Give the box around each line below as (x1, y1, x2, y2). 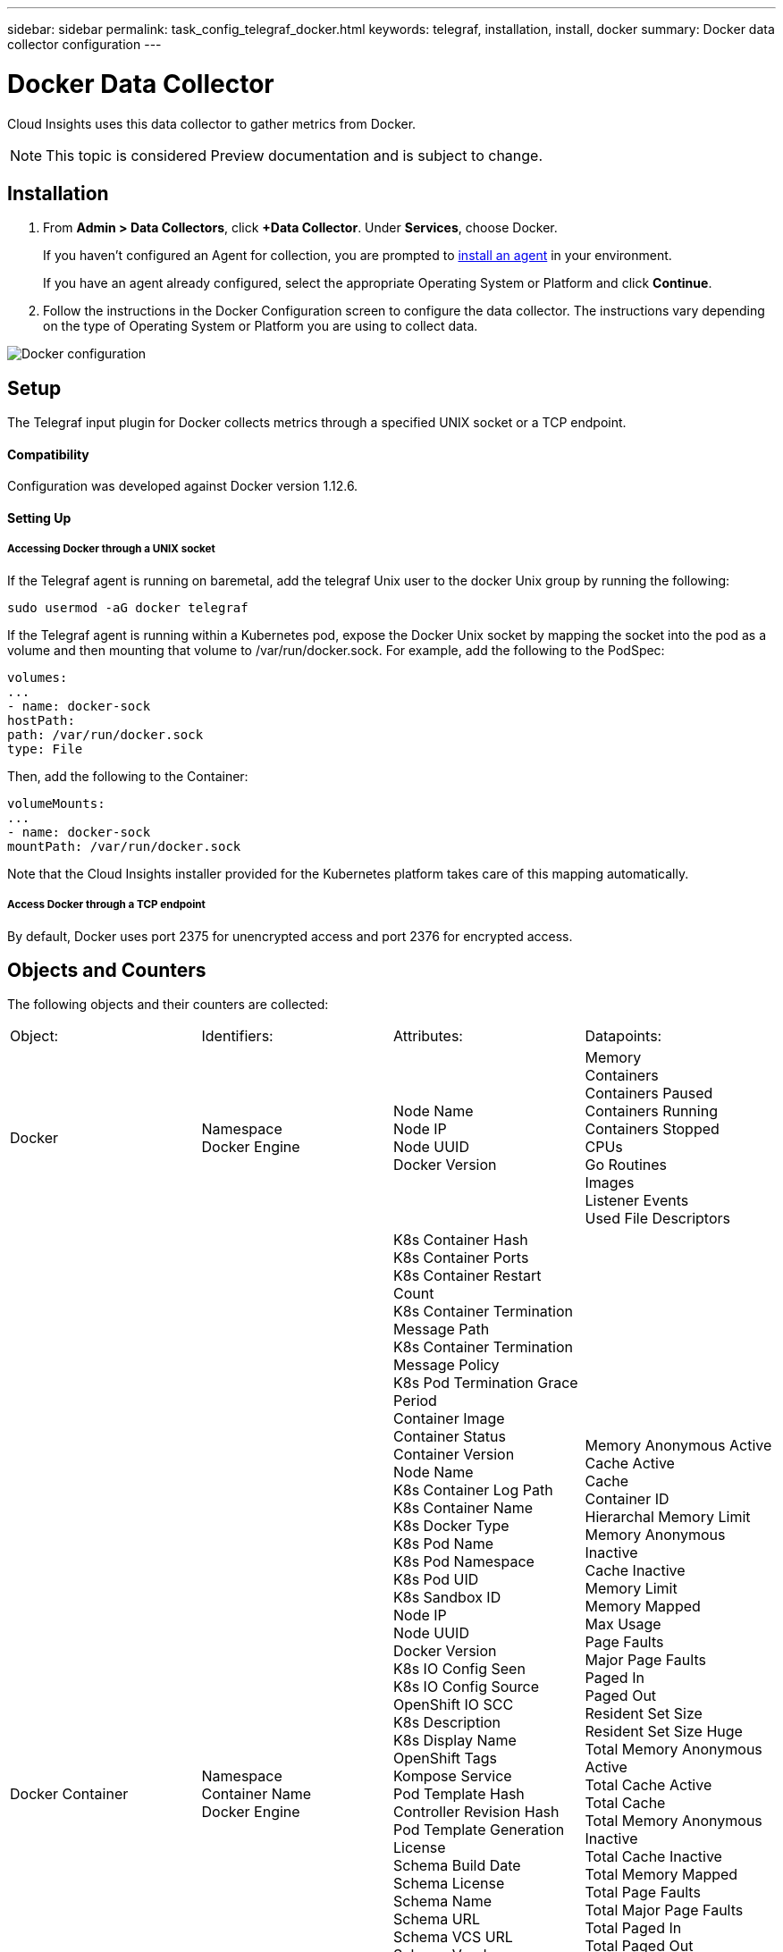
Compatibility (7, 446, 89, 462)
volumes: (7, 669, 68, 685)
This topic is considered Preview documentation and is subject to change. (46, 146, 543, 164)
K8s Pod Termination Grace (393, 1374, 578, 1392)
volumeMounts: (7, 795, 105, 811)
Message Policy (393, 1356, 500, 1375)
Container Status (393, 1427, 506, 1446)
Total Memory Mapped (585, 1865, 738, 1884)
